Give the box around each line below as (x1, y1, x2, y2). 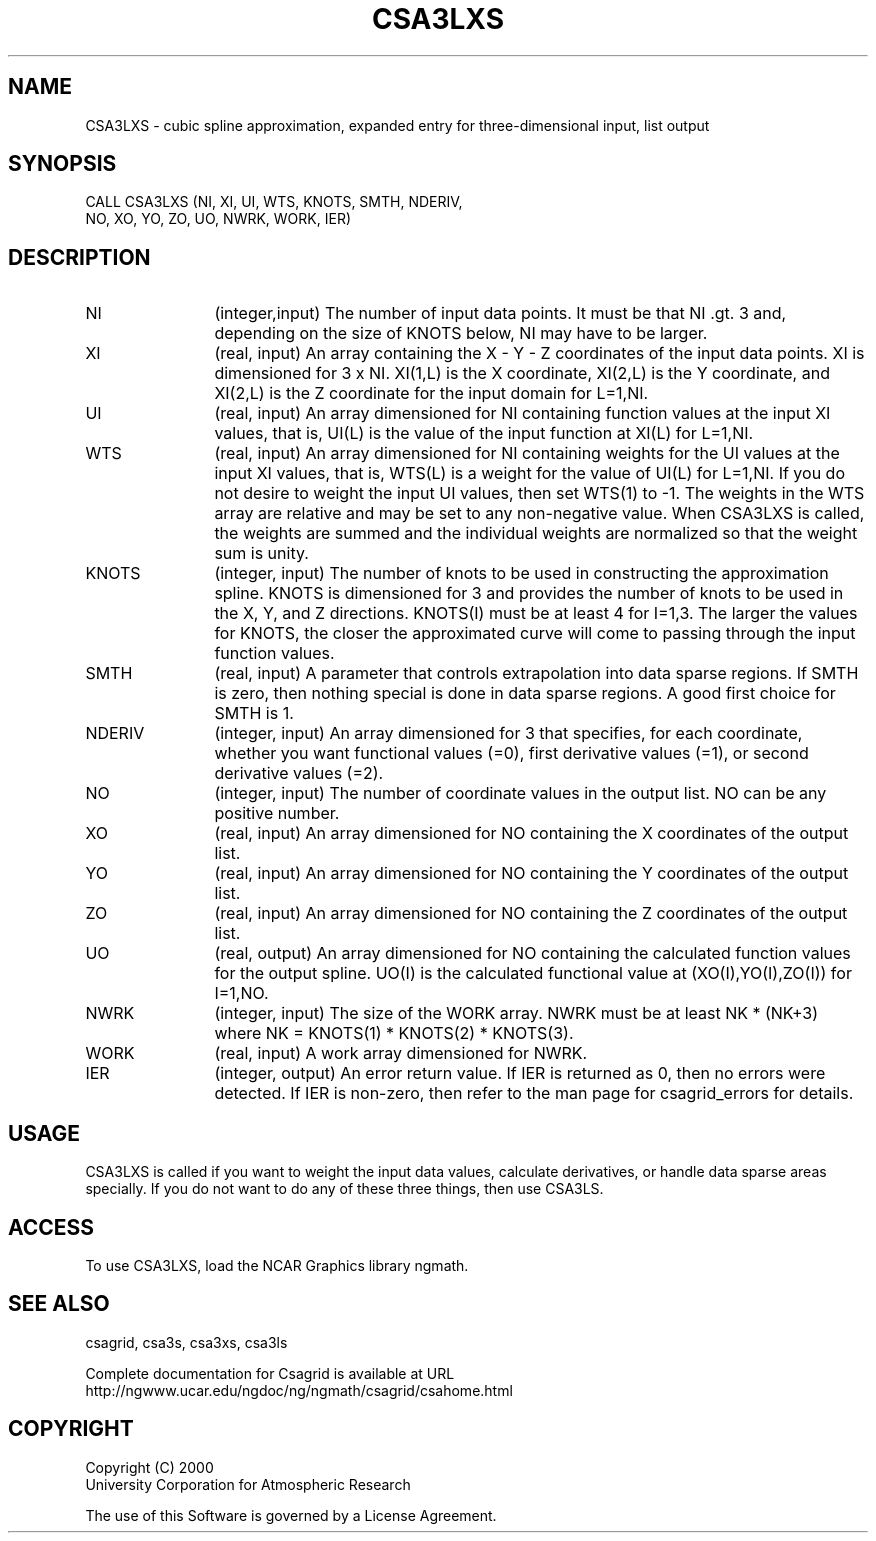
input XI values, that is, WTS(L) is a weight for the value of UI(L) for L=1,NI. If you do (214, 463, 845, 484)
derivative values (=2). (214, 763, 384, 784)
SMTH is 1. (214, 703, 294, 724)
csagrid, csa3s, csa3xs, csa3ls (85, 1333, 288, 1351)
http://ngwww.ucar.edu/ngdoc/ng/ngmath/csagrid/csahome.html (85, 1381, 513, 1399)
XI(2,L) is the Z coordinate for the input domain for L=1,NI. (214, 383, 649, 404)
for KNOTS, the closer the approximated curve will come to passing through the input (214, 623, 856, 644)
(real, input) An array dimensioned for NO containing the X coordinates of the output (214, 823, 849, 844)
